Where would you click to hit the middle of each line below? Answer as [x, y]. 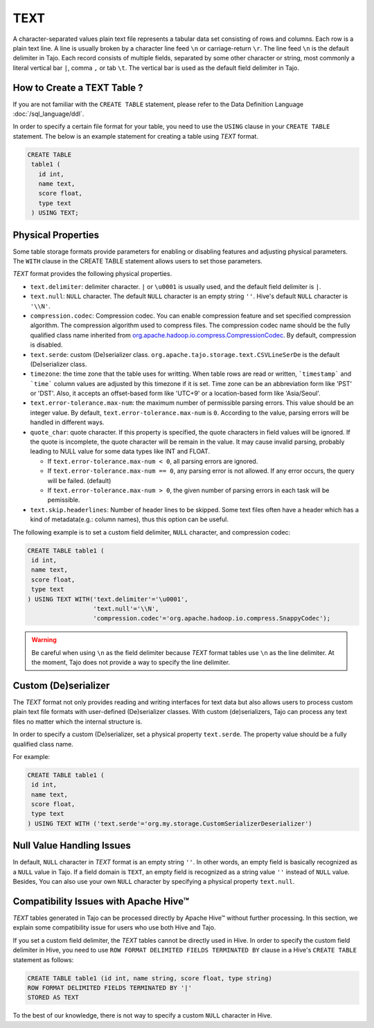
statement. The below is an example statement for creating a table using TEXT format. [136, 136]
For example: [32, 756]
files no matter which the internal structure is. [78, 722]
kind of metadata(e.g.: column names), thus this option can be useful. [129, 519]
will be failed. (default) [79, 480]
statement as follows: [43, 959]
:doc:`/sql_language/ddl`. [48, 114]
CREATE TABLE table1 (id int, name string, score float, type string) [150, 978]
